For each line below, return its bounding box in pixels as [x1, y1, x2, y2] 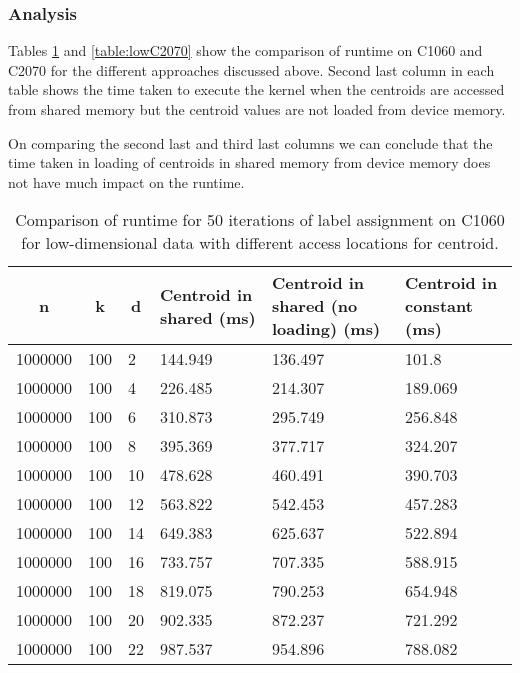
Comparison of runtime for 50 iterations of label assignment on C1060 [15, 208, 505, 232]
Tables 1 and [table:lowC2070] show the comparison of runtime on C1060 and [8, 40, 483, 61]
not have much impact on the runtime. [8, 171, 245, 192]
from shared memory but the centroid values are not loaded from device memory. [8, 99, 506, 119]
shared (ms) [160, 305, 256, 329]
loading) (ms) [271, 317, 381, 341]
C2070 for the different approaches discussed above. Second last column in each [8, 59, 495, 80]
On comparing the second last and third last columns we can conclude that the [8, 132, 493, 153]
